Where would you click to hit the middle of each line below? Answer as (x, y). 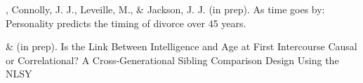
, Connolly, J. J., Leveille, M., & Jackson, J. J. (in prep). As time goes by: (165, 9)
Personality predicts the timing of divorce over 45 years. (126, 23)
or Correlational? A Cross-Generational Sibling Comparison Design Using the (172, 60)
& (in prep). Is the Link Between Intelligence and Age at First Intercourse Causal (181, 46)
